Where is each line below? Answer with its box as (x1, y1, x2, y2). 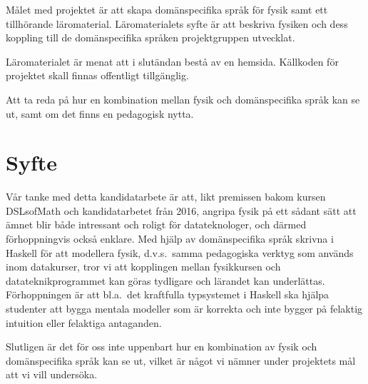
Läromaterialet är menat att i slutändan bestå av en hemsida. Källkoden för (6, 54, 339, 69)
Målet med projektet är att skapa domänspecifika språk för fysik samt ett (6, 2, 328, 16)
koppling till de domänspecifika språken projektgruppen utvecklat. (6, 30, 295, 45)
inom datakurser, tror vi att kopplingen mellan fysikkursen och (6, 259, 281, 274)
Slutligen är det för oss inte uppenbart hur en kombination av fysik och (6, 339, 317, 354)
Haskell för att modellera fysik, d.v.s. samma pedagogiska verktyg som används (6, 245, 354, 260)
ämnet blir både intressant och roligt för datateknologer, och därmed (6, 217, 307, 232)
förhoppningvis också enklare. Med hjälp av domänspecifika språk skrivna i (6, 231, 334, 246)
